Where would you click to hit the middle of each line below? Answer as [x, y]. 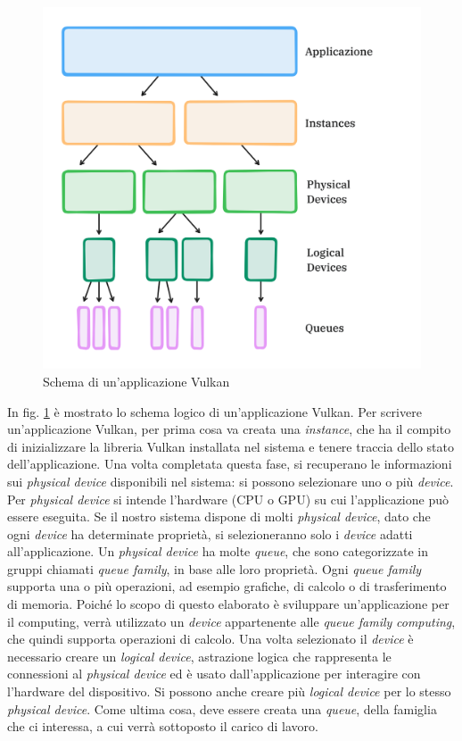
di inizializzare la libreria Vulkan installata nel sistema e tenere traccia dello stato [231, 446]
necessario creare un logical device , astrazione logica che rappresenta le [199, 656]
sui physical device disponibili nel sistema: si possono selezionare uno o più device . [231, 481]
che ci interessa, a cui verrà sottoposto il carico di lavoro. [163, 726]
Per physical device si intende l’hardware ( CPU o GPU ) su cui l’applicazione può [228, 499]
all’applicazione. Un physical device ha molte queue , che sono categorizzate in [218, 551]
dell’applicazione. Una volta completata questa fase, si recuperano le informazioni [230, 464]
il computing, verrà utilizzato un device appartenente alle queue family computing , [231, 621]
